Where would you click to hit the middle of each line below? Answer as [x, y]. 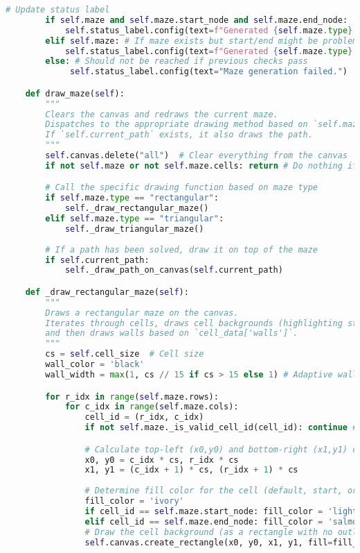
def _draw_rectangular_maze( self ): [107, 292]
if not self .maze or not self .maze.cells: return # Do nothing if [201, 165]
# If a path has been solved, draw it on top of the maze [182, 249]
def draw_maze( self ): [75, 93]
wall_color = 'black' [95, 365]
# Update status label [58, 10]
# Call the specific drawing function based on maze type [182, 188]
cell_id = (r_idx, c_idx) [144, 417]
